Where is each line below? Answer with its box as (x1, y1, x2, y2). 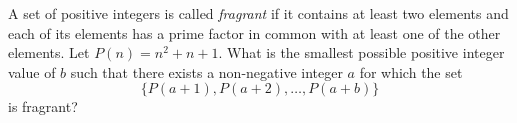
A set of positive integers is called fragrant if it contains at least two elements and (8, 3, 509, 23)
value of (8, 61, 56, 82)
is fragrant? (8, 96, 78, 117)
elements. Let (8, 42, 90, 63)
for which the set (359, 61, 463, 82)
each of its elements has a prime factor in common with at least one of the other (8, 22, 501, 43)
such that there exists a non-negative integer (70, 61, 343, 82)
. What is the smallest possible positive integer (218, 42, 505, 63)
